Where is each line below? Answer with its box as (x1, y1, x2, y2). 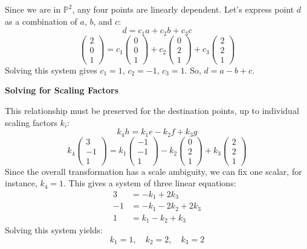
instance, (5, 177, 37, 189)
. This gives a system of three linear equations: (63, 177, 236, 189)
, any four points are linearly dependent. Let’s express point (72, 3, 294, 15)
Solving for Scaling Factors (5, 84, 119, 96)
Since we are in (5, 3, 61, 15)
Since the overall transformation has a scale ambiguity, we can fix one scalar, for (5, 165, 302, 177)
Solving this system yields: (5, 224, 103, 236)
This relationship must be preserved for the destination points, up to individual (5, 104, 299, 116)
